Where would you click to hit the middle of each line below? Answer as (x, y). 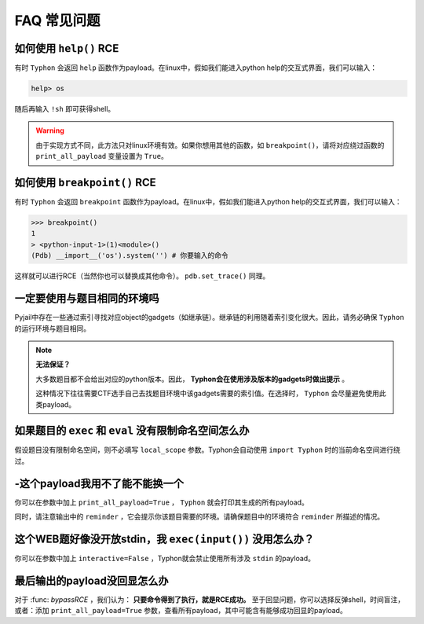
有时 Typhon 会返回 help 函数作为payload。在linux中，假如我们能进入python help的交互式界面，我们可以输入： (196, 68)
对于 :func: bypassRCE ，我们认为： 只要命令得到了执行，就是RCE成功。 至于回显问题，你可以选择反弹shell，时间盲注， (209, 599)
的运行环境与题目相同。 (52, 328)
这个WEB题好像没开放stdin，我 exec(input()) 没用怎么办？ (164, 539)
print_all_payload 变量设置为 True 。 (102, 156)
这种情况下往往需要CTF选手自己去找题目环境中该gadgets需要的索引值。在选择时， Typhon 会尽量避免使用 (208, 394)
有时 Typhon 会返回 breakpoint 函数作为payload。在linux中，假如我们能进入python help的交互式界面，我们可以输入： (208, 202)
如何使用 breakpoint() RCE (85, 183)
